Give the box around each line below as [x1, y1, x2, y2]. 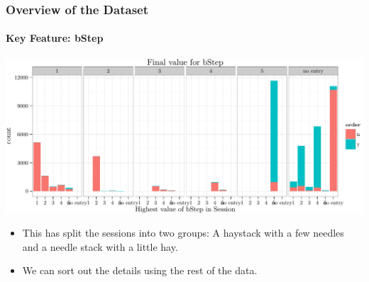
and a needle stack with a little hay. [22, 239, 178, 254]
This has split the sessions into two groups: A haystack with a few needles [22, 225, 344, 240]
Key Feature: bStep [6, 30, 104, 45]
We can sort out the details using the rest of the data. [22, 263, 258, 278]
